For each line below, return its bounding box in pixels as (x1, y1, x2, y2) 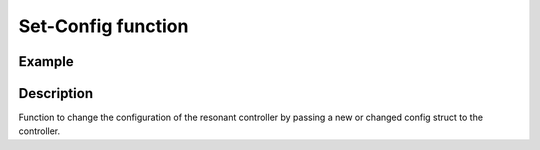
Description (18, 85, 94, 102)
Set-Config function (18, 15, 189, 37)
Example (18, 53, 74, 70)
